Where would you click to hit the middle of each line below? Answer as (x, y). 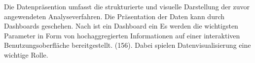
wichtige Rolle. (26, 54)
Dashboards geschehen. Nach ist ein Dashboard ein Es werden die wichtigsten (121, 26)
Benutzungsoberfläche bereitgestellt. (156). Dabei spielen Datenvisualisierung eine (127, 45)
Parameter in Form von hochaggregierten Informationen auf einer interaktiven (122, 35)
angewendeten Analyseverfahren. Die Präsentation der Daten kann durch (114, 16)
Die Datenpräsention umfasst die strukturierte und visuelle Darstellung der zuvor (127, 6)
